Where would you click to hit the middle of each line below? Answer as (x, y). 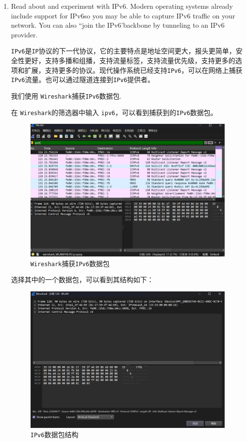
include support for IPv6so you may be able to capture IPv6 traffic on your (123, 15)
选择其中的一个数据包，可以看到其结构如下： (82, 280)
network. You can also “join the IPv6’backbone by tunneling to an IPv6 (118, 25)
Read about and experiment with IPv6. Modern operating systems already (122, 6)
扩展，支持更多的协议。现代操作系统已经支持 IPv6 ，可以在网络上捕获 (133, 70)
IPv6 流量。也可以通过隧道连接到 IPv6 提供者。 (83, 79)
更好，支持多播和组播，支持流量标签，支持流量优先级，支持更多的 (130, 60)
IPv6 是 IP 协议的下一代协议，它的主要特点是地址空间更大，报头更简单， (123, 51)
